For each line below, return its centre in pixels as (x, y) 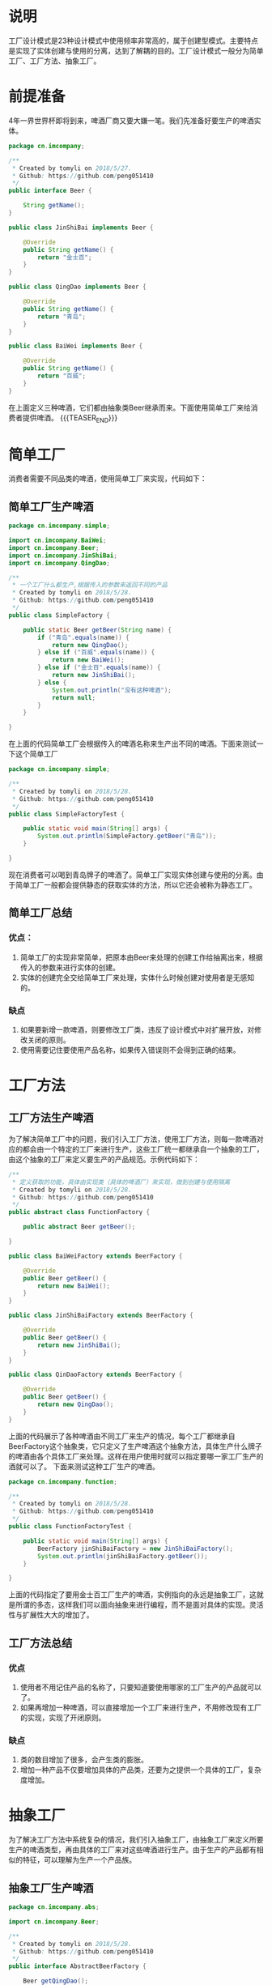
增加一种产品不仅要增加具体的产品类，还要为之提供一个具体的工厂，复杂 (140, 1770)
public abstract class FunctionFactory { (79, 1212)
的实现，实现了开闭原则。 (63, 1717)
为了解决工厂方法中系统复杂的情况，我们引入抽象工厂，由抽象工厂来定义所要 (136, 1840)
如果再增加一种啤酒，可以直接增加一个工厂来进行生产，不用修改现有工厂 (140, 1707)
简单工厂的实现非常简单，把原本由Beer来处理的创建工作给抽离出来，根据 (141, 957)
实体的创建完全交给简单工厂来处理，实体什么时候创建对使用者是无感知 (137, 978)
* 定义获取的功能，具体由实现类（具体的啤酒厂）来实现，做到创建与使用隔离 (121, 1182)
